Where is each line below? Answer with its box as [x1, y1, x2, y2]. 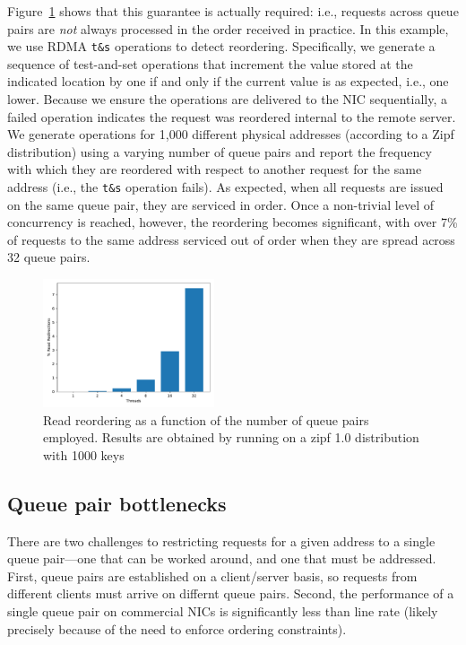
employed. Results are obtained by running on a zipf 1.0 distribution [43, 428, 419, 447]
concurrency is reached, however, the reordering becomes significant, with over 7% [7, 213, 458, 231]
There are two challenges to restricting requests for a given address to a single [7, 531, 436, 550]
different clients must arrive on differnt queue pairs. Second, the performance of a [7, 584, 454, 603]
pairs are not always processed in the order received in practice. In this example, [7, 19, 449, 38]
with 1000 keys [43, 445, 125, 464]
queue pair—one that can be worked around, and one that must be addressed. [7, 549, 436, 568]
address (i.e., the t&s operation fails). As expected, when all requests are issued [7, 178, 444, 196]
